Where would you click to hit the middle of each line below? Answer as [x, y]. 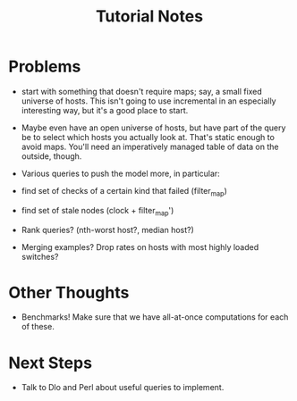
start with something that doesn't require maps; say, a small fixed [142, 91]
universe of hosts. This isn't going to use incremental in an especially [148, 101]
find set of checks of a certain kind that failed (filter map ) [124, 192]
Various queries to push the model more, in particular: [120, 173]
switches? [40, 256]
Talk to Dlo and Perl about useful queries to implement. [123, 388]
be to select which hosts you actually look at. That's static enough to [148, 137]
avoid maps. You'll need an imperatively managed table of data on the [150, 146]
